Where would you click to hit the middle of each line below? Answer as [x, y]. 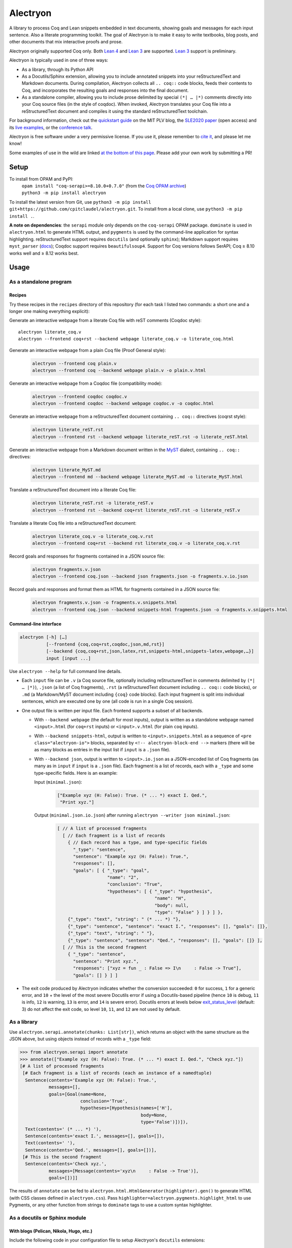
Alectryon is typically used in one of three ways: [59, 60]
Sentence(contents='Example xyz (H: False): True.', [91, 1080]
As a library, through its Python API [58, 69]
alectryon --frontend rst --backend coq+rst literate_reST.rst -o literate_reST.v [136, 510]
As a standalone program [40, 282]
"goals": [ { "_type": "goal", [111, 870]
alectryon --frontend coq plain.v [74, 363]
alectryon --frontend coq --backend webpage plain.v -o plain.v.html [119, 370]
